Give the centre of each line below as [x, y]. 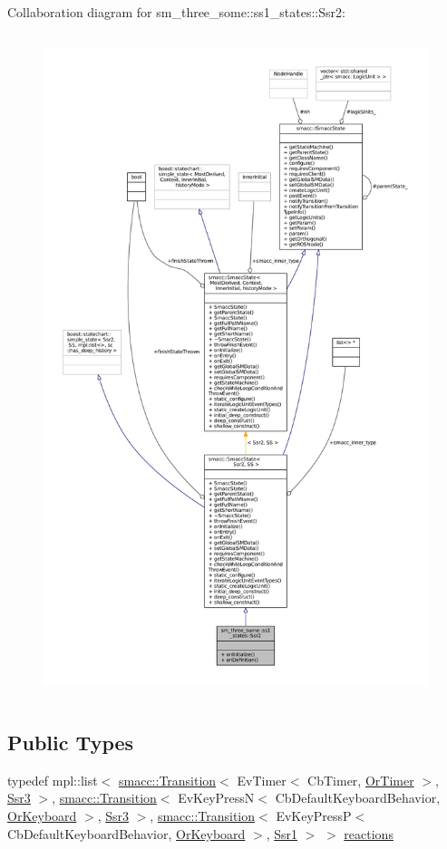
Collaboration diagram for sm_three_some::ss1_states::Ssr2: [176, 12]
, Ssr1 [282, 833]
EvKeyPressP [314, 815]
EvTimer [262, 780]
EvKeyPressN [216, 798]
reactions [369, 833]
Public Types [71, 742]
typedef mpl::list [53, 780]
